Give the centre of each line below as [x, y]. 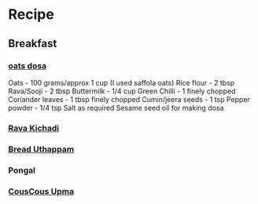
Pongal [22, 170]
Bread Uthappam [41, 149]
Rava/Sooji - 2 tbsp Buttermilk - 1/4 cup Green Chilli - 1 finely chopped [122, 91]
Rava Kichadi [34, 128]
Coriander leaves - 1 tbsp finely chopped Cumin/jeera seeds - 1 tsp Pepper [129, 99]
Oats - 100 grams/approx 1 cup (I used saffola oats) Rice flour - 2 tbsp [122, 82]
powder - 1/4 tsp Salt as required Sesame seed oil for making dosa [116, 107]
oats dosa [28, 66]
